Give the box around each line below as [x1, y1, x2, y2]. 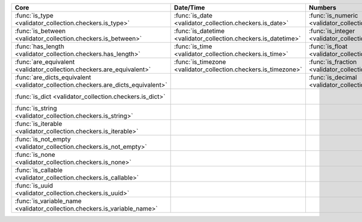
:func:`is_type [14, 11, 54, 19]
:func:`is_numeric [308, 11, 358, 19]
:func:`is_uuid [14, 182, 54, 189]
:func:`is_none [14, 151, 56, 159]
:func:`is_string [14, 104, 57, 112]
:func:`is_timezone [174, 58, 226, 66]
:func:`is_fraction [308, 58, 357, 66]
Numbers [308, 4, 337, 11]
